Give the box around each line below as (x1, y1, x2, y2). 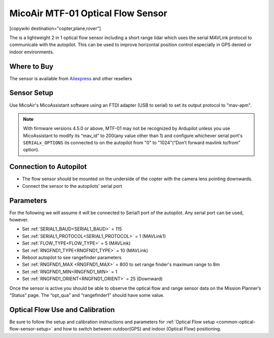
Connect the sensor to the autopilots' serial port (22, 183, 122, 189)
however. (9, 217, 29, 223)
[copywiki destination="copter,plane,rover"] (9, 25, 101, 31)
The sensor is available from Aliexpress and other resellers (9, 75, 132, 81)
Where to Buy (9, 62, 53, 71)
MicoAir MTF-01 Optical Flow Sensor (9, 8, 167, 19)
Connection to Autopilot (9, 162, 87, 171)
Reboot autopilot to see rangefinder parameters (22, 254, 122, 261)
